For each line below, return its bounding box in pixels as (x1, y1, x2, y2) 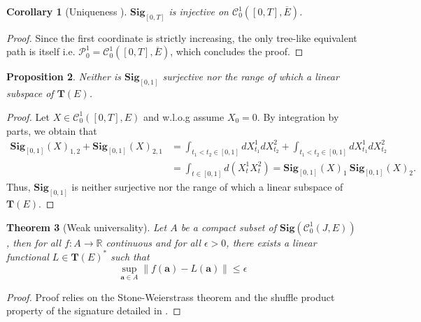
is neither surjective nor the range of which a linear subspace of (71, 180, 343, 194)
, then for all (6, 235, 62, 249)
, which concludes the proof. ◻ (170, 44, 304, 59)
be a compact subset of (180, 219, 276, 234)
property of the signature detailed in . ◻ (6, 303, 181, 318)
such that (110, 249, 150, 263)
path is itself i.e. (6, 44, 76, 59)
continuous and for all (106, 235, 201, 249)
